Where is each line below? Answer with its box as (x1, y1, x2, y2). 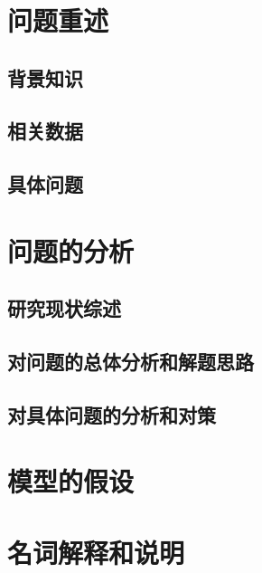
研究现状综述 (7, 294, 121, 322)
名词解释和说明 (7, 533, 185, 570)
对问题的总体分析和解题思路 (7, 348, 254, 376)
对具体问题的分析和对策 (7, 400, 216, 428)
